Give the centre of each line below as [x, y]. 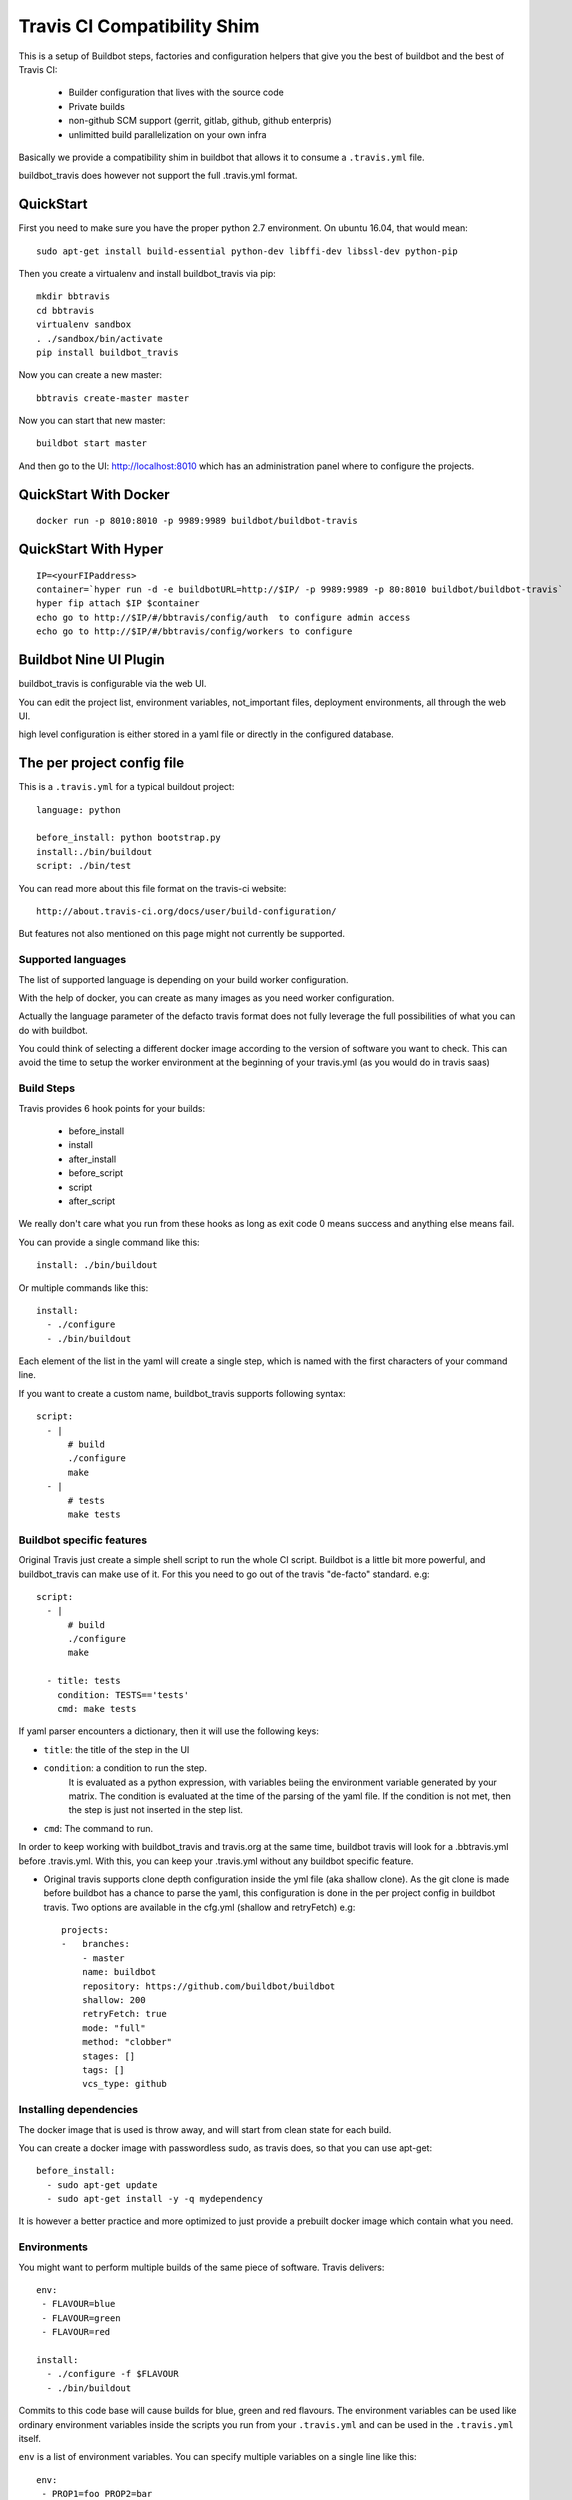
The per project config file [101, 763]
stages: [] [108, 2056]
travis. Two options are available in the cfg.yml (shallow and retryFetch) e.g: [199, 1907]
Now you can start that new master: [92, 421]
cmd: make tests [96, 1709]
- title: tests [83, 1681]
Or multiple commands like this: [83, 1287]
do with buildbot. [53, 1030]
